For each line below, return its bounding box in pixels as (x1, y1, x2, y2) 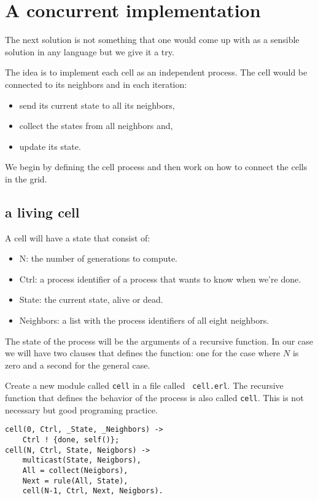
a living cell (5, 202, 80, 221)
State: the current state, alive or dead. (19, 293, 163, 306)
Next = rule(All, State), (22, 476, 128, 485)
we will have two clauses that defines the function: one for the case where (5, 346, 281, 359)
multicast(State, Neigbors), (22, 456, 141, 465)
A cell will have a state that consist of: (5, 231, 150, 244)
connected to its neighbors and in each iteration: (5, 77, 187, 90)
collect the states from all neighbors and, (19, 119, 173, 132)
